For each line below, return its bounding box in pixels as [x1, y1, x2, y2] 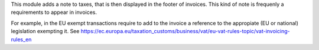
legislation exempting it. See [11, 28, 80, 35]
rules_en [11, 35, 32, 43]
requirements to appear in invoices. [11, 9, 97, 16]
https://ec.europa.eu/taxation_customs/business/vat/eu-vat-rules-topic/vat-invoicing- [80, 28, 290, 35]
